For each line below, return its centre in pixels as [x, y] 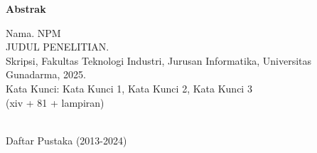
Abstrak [26, 9]
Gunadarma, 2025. [46, 74]
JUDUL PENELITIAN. [58, 47]
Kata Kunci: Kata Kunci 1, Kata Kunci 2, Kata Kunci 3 [129, 88]
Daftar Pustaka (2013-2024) [66, 140]
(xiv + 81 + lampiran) [55, 102]
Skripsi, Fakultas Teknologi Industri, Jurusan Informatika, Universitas [159, 60]
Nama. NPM [33, 32]
